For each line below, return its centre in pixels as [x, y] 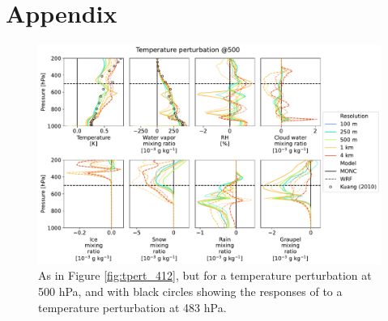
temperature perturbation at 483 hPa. [132, 307]
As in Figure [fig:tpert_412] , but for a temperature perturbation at [205, 275]
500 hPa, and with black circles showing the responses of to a [190, 291]
